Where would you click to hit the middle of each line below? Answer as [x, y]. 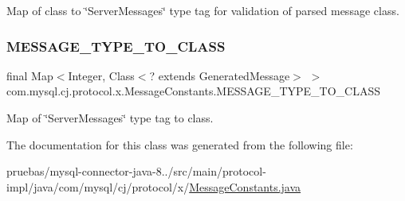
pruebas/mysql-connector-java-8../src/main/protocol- [136, 171]
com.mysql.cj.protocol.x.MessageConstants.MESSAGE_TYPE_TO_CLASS [193, 91]
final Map [30, 75]
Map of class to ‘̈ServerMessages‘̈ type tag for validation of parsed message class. [203, 10]
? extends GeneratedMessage [220, 75]
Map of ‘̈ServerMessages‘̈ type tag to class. [110, 118]
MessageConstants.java [245, 186]
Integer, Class [101, 75]
